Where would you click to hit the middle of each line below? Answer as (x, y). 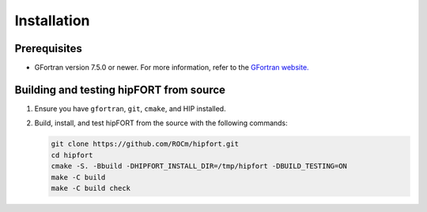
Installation (52, 20)
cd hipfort (72, 155)
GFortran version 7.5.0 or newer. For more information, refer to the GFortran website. (172, 68)
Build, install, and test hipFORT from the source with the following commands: (161, 123)
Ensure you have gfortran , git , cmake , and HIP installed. (130, 108)
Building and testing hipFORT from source (120, 89)
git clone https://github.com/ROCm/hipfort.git (145, 144)
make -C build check (91, 188)
